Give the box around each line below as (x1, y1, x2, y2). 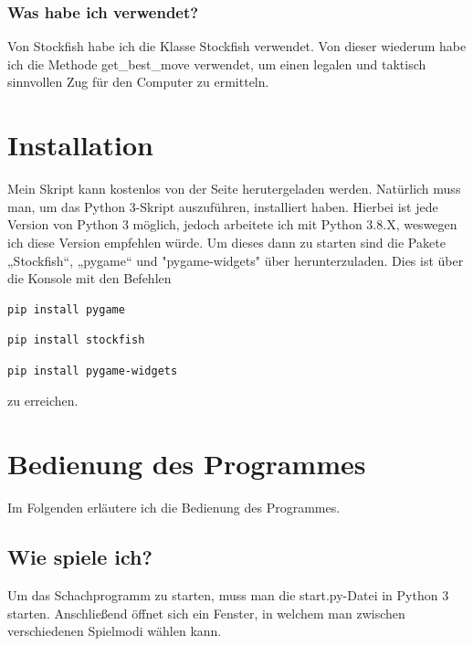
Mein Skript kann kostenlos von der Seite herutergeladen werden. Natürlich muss (7, 179, 461, 198)
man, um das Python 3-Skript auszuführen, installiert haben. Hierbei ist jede (7, 196, 438, 216)
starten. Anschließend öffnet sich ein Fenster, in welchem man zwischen (7, 603, 405, 622)
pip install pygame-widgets (7, 364, 178, 377)
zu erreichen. (7, 391, 79, 410)
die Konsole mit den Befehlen (7, 269, 172, 288)
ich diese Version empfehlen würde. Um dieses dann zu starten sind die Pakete (7, 232, 446, 251)
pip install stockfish (7, 334, 145, 347)
